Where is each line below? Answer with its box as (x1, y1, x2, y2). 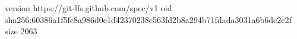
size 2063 (5, 25, 37, 37)
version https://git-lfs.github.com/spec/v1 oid (5, 2, 172, 14)
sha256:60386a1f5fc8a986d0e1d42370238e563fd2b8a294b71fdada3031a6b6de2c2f (5, 13, 292, 25)
